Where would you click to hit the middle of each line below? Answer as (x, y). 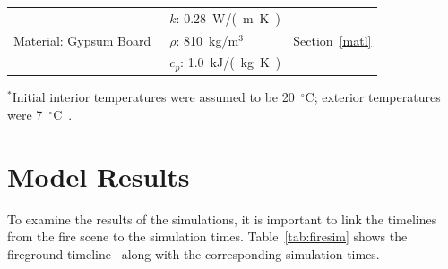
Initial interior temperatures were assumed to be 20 (153, 97)
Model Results (99, 176)
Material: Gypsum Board (82, 41)
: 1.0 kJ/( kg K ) (231, 62)
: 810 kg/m (207, 40)
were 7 (25, 114)
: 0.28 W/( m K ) (228, 17)
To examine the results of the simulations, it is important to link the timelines (222, 219)
